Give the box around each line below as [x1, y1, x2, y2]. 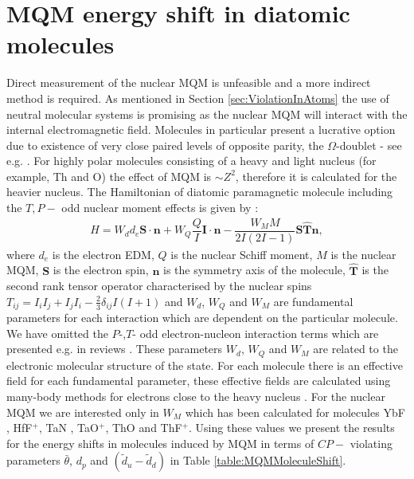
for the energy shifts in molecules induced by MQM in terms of [6, 434, 314, 451]
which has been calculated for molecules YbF [185, 403, 405, 420]
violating [350, 434, 393, 451]
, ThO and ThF [105, 419, 182, 436]
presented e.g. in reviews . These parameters [6, 340, 223, 357]
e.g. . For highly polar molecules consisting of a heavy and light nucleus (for [6, 152, 377, 169]
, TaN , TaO [38, 419, 99, 436]
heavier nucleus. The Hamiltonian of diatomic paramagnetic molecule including [6, 183, 393, 200]
